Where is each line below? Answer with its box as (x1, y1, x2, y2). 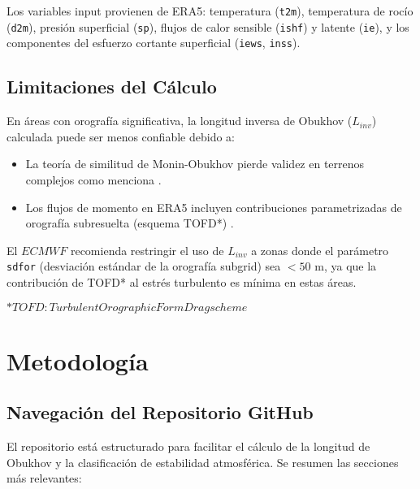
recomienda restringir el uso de (70, 241, 224, 258)
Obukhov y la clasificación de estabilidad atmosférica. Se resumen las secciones (6, 453, 399, 470)
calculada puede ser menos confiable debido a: (6, 128, 235, 145)
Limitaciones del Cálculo (6, 74, 217, 99)
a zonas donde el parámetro (251, 241, 389, 258)
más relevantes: (6, 470, 82, 487)
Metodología (6, 344, 149, 377)
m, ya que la (314, 257, 377, 275)
